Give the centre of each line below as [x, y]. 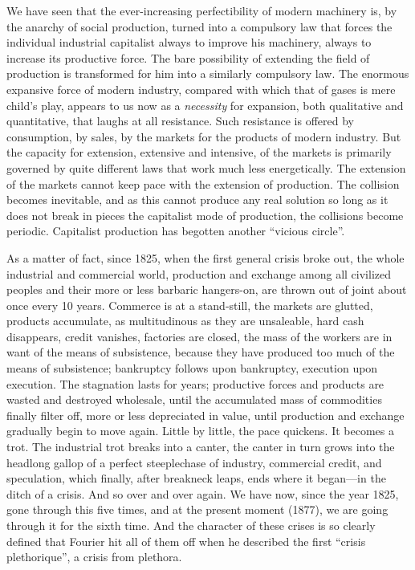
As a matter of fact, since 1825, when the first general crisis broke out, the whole [205, 257]
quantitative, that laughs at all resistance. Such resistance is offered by [181, 121]
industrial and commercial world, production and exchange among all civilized [199, 273]
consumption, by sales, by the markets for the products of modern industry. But [204, 136]
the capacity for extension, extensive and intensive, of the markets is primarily [199, 152]
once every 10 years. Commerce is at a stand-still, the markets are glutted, [190, 305]
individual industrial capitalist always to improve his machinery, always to [189, 42]
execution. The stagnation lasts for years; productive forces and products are [195, 383]
